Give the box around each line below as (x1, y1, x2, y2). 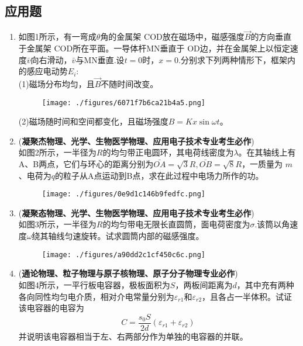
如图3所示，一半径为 (18, 218, 97, 230)
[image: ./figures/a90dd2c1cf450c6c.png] (42, 250, 205, 259)
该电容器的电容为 (18, 302, 84, 314)
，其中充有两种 (236, 278, 294, 290)
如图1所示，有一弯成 (18, 30, 97, 43)
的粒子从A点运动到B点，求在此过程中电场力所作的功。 (55, 169, 264, 181)
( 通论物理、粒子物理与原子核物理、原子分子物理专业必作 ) (18, 267, 238, 279)
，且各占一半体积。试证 (202, 290, 292, 302)
